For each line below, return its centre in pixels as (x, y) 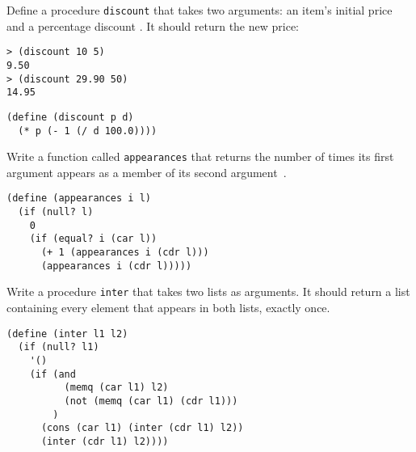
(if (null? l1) (59, 347)
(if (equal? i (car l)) (93, 239)
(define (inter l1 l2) (67, 334)
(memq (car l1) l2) (116, 388)
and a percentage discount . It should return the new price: (153, 25)
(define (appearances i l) (79, 199)
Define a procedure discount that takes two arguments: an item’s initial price (200, 10)
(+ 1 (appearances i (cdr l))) (125, 253)
